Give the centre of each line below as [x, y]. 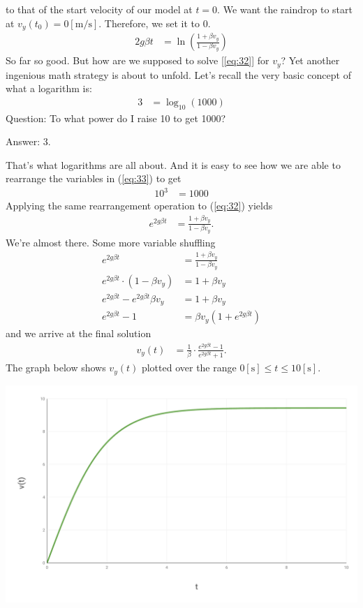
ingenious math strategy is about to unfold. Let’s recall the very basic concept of [178, 74]
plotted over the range [189, 368]
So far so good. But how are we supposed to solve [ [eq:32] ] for [138, 60]
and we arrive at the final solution [79, 333]
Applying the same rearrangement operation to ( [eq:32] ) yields [139, 206]
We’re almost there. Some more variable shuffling [111, 242]
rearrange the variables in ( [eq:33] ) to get [94, 178]
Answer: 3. [28, 141]
